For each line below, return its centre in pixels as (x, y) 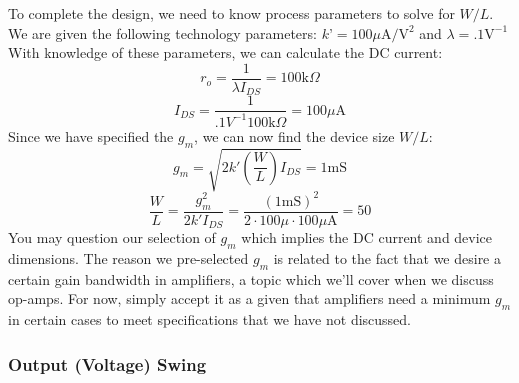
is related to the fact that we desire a (387, 257)
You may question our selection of (112, 237)
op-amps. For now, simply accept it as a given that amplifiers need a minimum (249, 298)
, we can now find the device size (294, 135)
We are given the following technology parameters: (162, 32)
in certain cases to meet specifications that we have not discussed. (210, 319)
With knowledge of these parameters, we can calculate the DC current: (225, 52)
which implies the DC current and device (367, 237)
